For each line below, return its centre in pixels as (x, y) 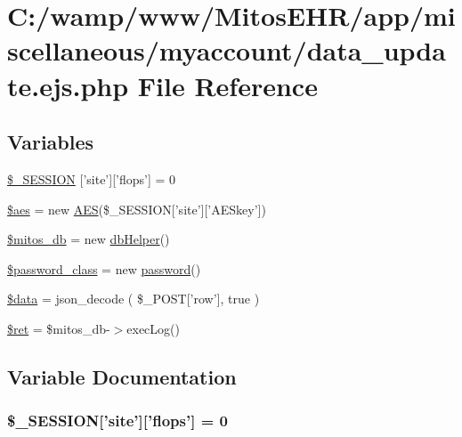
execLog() (153, 328)
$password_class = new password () (104, 268)
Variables (51, 142)
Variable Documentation (122, 376)
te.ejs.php (68, 85)
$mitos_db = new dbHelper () (89, 239)
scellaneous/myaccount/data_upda (227, 50)
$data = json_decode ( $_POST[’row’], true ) (134, 299)
